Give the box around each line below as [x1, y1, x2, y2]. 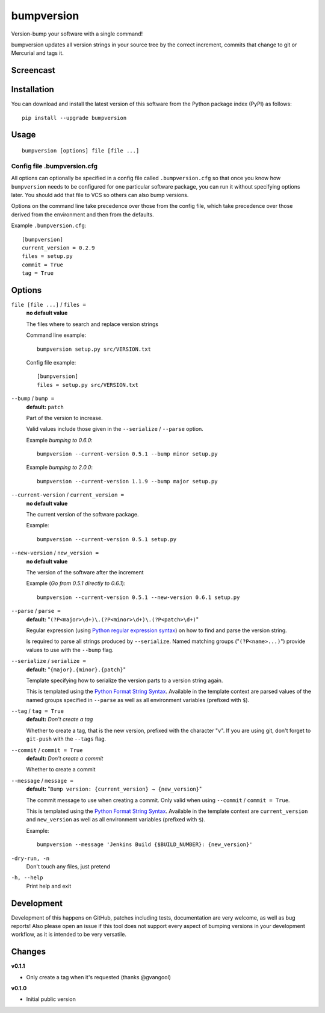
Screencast [11, 65, 55, 75]
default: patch [26, 403, 64, 410]
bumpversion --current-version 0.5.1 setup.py [37, 536, 177, 542]
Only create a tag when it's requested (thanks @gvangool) [26, 973, 172, 980]
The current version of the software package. [26, 511, 139, 518]
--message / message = [11, 777, 73, 784]
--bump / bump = [11, 395, 55, 402]
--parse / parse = [11, 607, 61, 615]
